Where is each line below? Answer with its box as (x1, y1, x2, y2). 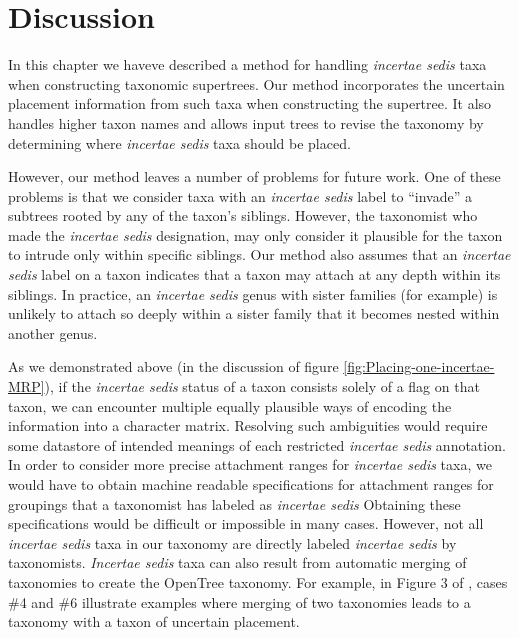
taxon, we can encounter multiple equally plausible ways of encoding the (8, 395, 452, 416)
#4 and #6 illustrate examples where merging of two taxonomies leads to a (8, 591, 471, 612)
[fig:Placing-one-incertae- (343, 356, 495, 377)
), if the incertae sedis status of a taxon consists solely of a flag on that (44, 376, 480, 397)
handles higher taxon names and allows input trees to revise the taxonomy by (8, 112, 484, 133)
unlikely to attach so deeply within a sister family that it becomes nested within (8, 303, 500, 324)
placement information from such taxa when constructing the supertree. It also (8, 93, 492, 114)
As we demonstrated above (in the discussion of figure (8, 356, 339, 377)
